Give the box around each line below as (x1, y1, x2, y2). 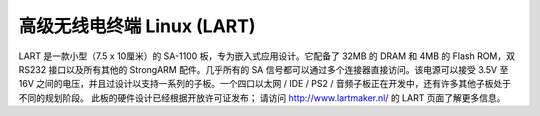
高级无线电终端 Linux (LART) (18, 15, 256, 37)
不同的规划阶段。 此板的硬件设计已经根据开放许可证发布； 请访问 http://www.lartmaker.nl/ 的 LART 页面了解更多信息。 (18, 91, 506, 104)
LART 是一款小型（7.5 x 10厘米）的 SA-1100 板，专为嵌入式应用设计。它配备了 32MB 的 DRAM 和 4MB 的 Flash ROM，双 (18, 50, 515, 62)
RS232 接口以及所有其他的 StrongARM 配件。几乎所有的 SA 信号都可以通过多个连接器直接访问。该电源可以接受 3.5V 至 (18, 63, 509, 75)
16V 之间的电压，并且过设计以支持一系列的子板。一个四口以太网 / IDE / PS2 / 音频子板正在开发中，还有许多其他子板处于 (18, 78, 512, 90)
